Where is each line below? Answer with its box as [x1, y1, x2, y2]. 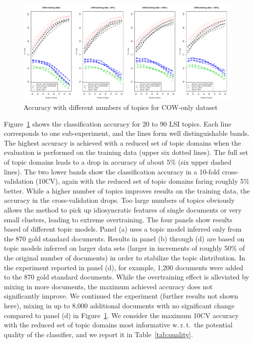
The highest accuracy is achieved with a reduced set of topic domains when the [4, 137, 241, 148]
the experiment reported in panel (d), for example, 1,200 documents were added [4, 262, 243, 272]
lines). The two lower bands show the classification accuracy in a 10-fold [4, 166, 220, 176]
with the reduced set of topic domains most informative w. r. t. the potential [4, 320, 233, 330]
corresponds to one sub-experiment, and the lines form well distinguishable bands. [4, 128, 250, 138]
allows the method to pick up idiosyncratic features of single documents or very [4, 205, 242, 215]
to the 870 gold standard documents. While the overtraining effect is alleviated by [4, 272, 250, 282]
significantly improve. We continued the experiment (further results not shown [4, 291, 238, 301]
